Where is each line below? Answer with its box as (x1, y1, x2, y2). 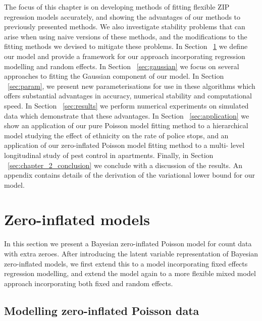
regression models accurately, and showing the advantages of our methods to (4, 11, 241, 22)
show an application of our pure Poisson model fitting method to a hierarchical (4, 120, 248, 131)
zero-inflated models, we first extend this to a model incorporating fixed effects (4, 258, 248, 269)
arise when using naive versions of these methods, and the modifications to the (4, 31, 247, 41)
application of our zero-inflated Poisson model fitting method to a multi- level (4, 140, 245, 150)
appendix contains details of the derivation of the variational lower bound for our (4, 170, 255, 180)
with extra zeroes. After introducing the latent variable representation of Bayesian (4, 248, 258, 258)
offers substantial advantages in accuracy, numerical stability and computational (4, 90, 252, 101)
